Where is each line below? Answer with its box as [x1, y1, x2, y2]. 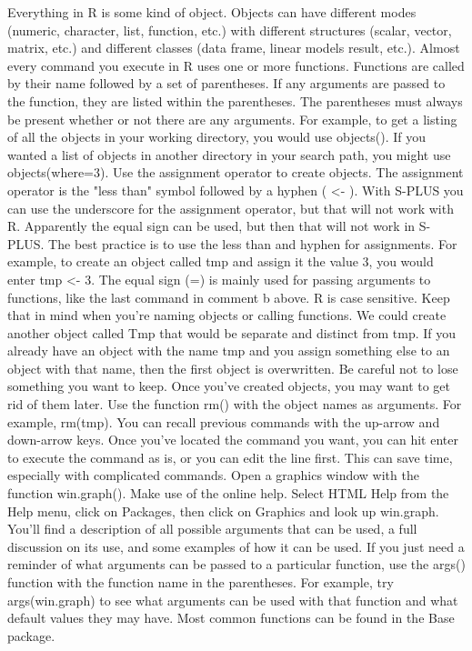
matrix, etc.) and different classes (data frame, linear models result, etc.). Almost [7, 38, 460, 57]
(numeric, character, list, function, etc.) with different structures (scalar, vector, [7, 20, 452, 39]
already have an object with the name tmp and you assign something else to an [7, 341, 450, 360]
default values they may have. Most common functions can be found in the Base [7, 608, 455, 627]
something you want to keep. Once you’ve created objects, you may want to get [7, 376, 451, 396]
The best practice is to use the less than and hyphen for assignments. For [48, 234, 457, 253]
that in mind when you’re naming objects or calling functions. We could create [7, 305, 447, 325]
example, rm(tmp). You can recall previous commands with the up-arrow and [7, 412, 440, 431]
